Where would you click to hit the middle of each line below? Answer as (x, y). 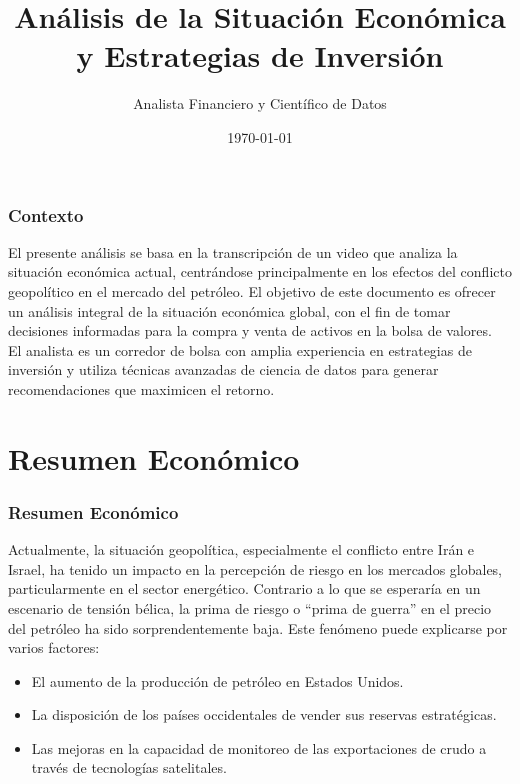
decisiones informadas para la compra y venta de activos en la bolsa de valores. (250, 330)
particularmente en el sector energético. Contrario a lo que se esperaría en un (244, 588)
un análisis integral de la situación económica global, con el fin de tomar (229, 310)
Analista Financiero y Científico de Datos (260, 103)
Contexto (46, 214)
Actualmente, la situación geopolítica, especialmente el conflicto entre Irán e (241, 549)
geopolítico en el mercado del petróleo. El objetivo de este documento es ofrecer (252, 290)
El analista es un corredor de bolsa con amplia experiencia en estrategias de (240, 349)
